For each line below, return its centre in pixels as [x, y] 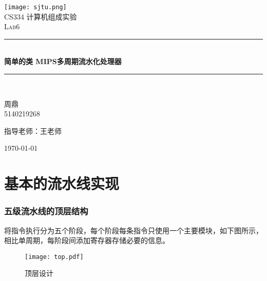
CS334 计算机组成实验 [41, 16]
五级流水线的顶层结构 [46, 211]
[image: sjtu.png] [35, 7]
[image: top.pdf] [54, 257]
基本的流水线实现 [62, 183]
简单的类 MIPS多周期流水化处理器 [63, 61]
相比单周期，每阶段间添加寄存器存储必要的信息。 [87, 240]
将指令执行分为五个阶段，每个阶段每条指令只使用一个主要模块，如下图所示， [133, 230]
